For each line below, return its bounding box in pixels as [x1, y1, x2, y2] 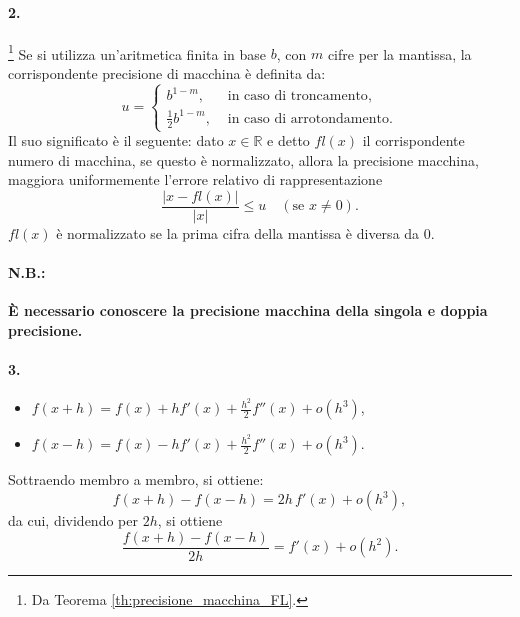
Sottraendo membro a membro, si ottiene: [8, 469, 264, 490]
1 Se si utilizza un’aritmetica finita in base [8, 40, 267, 64]
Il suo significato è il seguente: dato [8, 130, 224, 151]
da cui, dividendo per [8, 510, 138, 531]
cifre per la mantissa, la [327, 43, 472, 64]
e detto [267, 130, 310, 151]
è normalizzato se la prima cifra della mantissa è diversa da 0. [56, 222, 435, 243]
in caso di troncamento [227, 89, 368, 104]
